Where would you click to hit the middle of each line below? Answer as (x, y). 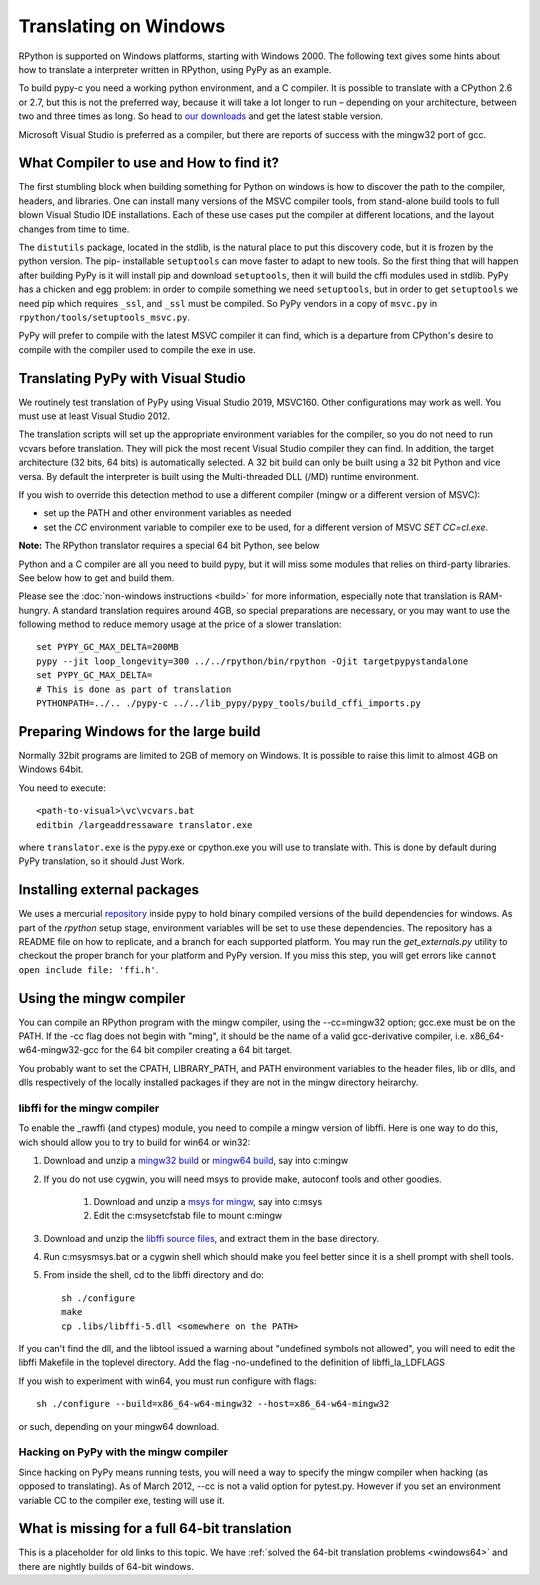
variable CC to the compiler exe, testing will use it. (121, 1500)
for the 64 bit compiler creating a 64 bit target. (196, 1050)
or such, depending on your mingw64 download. (119, 1426)
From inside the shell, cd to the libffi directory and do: (153, 1275)
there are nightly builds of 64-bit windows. (106, 1566)
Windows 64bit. (51, 769)
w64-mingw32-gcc (58, 1050)
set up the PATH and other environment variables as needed (167, 513)
